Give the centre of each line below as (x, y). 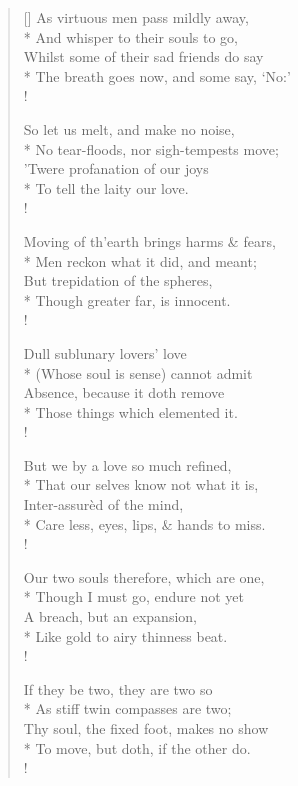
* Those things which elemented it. (130, 411)
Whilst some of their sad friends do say (143, 56)
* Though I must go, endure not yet (134, 596)
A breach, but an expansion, (110, 616)
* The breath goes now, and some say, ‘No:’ (157, 75)
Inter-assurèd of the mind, (103, 504)
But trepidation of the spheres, (118, 280)
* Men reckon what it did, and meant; (140, 260)
